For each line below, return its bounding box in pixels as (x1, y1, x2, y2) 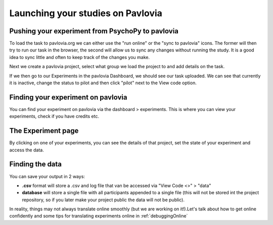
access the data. (9, 147, 44, 153)
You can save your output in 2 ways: (9, 173, 85, 179)
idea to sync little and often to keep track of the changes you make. (9, 54, 150, 60)
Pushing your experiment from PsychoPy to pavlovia (9, 27, 179, 35)
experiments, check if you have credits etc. (9, 114, 100, 120)
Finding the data (9, 160, 62, 168)
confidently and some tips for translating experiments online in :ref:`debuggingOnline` (9, 213, 188, 219)
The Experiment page (9, 127, 79, 135)
